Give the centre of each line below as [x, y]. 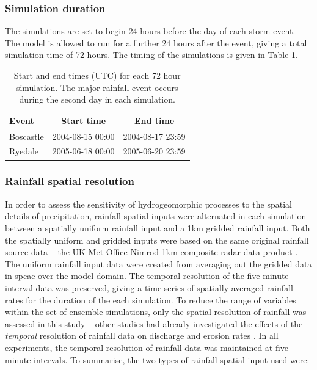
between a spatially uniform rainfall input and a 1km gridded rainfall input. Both [158, 227]
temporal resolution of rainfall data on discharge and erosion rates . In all [142, 336]
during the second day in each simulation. [97, 99]
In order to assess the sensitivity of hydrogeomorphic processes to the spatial [148, 204]
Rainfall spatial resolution [70, 181]
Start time [84, 120]
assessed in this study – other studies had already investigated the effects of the [154, 323]
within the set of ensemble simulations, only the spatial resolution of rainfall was [156, 312]
